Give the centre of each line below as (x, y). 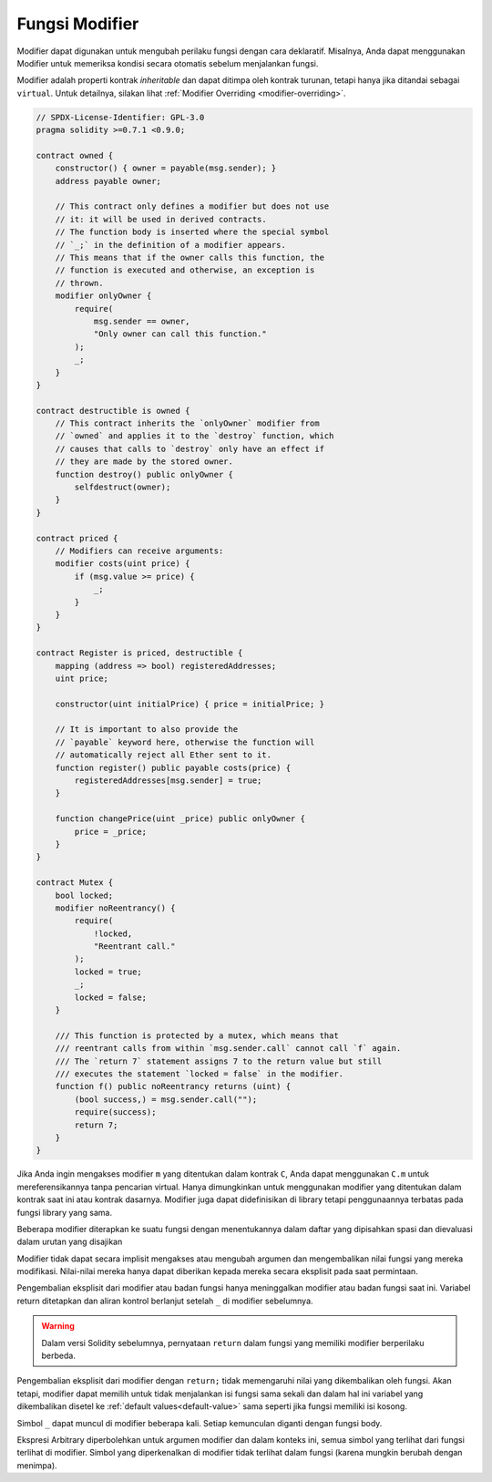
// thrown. (79, 283)
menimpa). (37, 1465)
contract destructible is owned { (113, 411)
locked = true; (108, 972)
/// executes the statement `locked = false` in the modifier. (200, 1074)
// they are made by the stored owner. (144, 462)
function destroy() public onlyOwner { (144, 474)
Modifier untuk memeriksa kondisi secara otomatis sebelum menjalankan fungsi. (168, 63)
